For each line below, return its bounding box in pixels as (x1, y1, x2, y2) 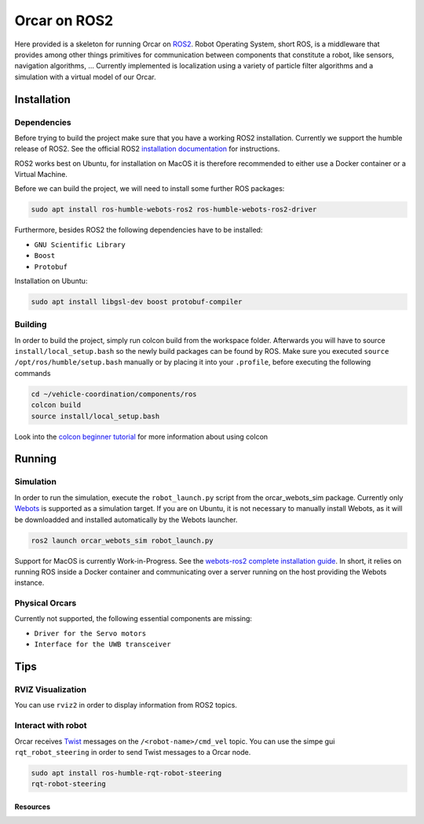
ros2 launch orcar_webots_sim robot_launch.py (31, 535, 214, 545)
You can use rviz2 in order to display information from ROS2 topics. (14, 701, 237, 710)
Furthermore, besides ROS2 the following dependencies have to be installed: (14, 225, 263, 235)
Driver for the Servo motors (34, 629, 147, 638)
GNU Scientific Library (34, 240, 126, 249)
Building (14, 319, 47, 330)
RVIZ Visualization (14, 684, 86, 695)
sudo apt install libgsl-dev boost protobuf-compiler (31, 297, 243, 306)
